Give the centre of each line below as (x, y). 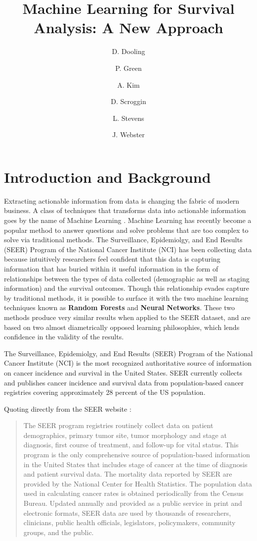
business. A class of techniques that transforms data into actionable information (125, 210)
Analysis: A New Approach (128, 27)
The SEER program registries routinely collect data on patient (118, 425)
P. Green (128, 68)
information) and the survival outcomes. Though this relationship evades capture (127, 288)
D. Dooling (128, 51)
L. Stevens (128, 118)
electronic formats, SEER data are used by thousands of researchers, (127, 513)
